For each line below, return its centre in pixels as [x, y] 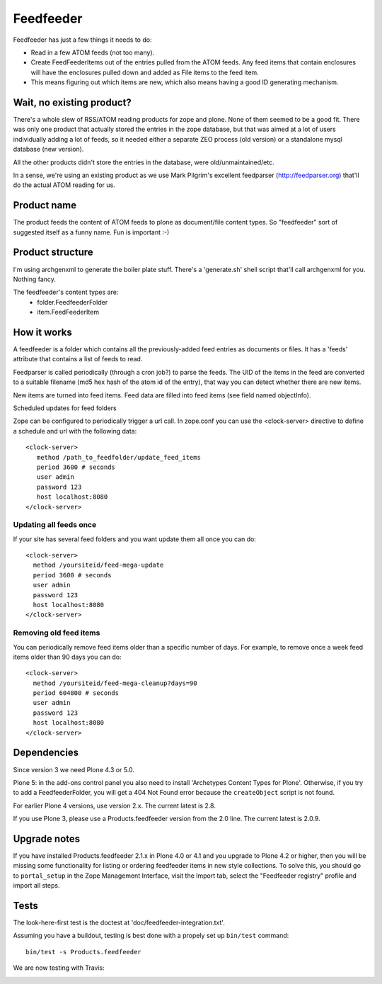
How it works [42, 332]
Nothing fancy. [35, 279]
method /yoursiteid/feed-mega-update [98, 565]
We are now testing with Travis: [59, 968]
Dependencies [46, 753]
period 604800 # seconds [76, 693]
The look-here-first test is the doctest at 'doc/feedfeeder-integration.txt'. [119, 923]
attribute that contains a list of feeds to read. [78, 359]
